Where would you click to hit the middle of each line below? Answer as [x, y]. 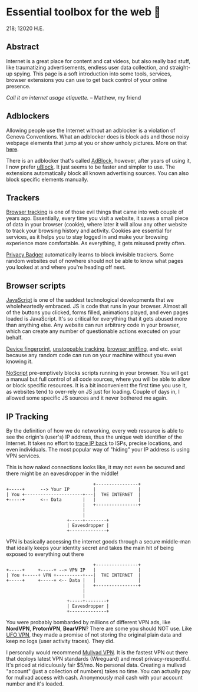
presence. [18, 86]
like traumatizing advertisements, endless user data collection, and [87, 67]
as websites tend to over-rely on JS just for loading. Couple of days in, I [93, 392]
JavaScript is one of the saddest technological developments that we [90, 300]
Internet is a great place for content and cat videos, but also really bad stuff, [98, 61]
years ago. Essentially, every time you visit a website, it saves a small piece [97, 218]
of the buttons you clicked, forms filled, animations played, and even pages [97, 312]
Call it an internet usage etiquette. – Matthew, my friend [74, 97]
